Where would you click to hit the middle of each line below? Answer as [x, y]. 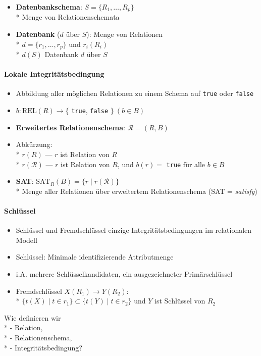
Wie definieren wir [33, 317]
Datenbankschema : [49, 7]
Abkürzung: [34, 144]
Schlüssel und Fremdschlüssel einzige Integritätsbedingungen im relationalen [134, 230]
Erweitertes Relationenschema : [70, 127]
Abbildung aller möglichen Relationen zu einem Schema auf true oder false [135, 93]
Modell [27, 240]
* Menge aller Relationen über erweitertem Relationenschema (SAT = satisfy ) [137, 191]
